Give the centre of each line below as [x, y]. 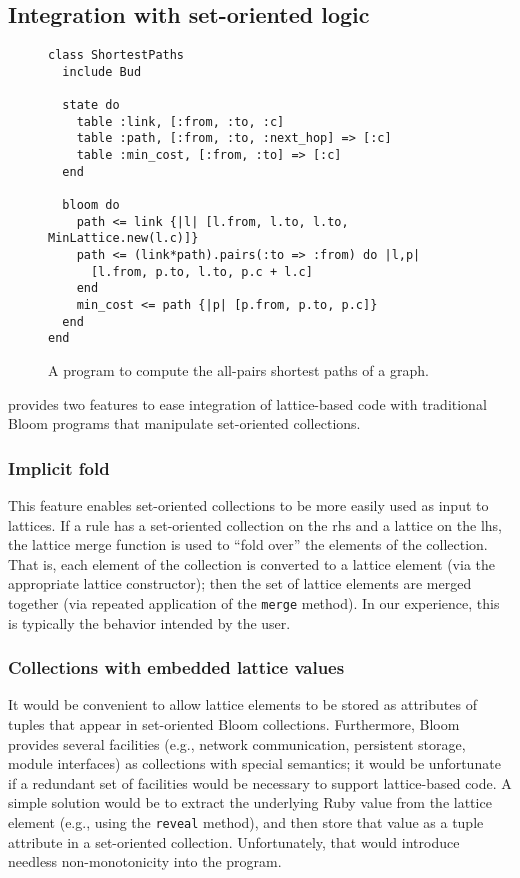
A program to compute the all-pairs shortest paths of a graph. [238, 370]
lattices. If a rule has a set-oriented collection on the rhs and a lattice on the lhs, [255, 524]
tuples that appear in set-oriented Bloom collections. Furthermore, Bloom [234, 724]
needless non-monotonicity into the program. [145, 861]
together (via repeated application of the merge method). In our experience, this [254, 602]
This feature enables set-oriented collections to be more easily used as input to [248, 505]
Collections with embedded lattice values [176, 667]
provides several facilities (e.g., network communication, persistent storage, [237, 743]
